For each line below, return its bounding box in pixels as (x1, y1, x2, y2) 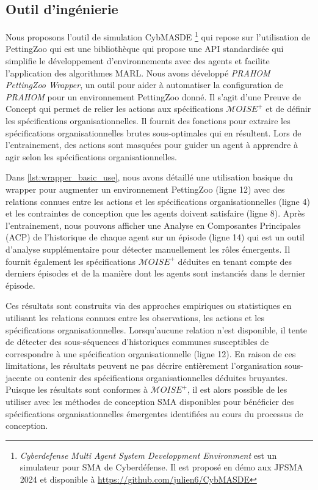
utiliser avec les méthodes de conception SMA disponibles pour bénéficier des (5, 395, 294, 408)
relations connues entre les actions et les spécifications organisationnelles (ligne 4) (5, 195, 310, 207)
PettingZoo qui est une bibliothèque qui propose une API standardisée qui (5, 42, 284, 55)
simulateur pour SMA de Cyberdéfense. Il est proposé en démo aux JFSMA (20, 461, 303, 473)
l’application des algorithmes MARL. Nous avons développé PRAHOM (5, 66, 270, 79)
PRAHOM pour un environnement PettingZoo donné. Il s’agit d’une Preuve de (5, 90, 302, 103)
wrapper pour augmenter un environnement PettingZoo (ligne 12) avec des (5, 182, 285, 195)
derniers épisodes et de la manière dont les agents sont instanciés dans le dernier (5, 267, 306, 280)
